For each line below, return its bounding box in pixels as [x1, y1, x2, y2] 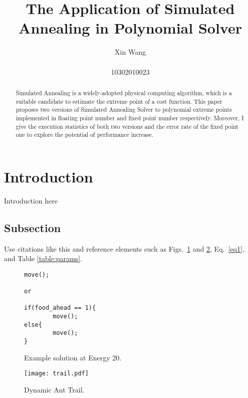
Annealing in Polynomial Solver [19, 18, 242, 38]
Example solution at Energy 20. [24, 352, 122, 362]
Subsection [4, 220, 61, 235]
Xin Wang [115, 47, 146, 57]
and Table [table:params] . [4, 253, 83, 264]
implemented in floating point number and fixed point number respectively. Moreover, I [16, 113, 244, 122]
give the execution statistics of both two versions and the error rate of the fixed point [16, 122, 238, 130]
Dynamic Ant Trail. [24, 384, 85, 394]
